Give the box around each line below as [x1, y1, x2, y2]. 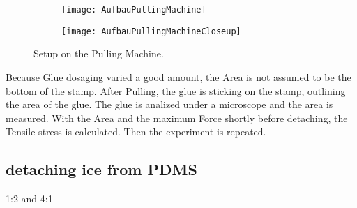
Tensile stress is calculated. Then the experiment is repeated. [6, 124, 266, 139]
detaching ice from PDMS [6, 158, 197, 180]
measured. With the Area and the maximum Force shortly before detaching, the [6, 110, 348, 125]
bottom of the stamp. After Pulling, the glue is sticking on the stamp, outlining [6, 83, 346, 98]
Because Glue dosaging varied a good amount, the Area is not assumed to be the [6, 69, 351, 84]
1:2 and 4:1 [6, 191, 53, 206]
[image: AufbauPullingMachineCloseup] [61, 26, 241, 36]
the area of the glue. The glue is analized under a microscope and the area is [6, 97, 333, 112]
